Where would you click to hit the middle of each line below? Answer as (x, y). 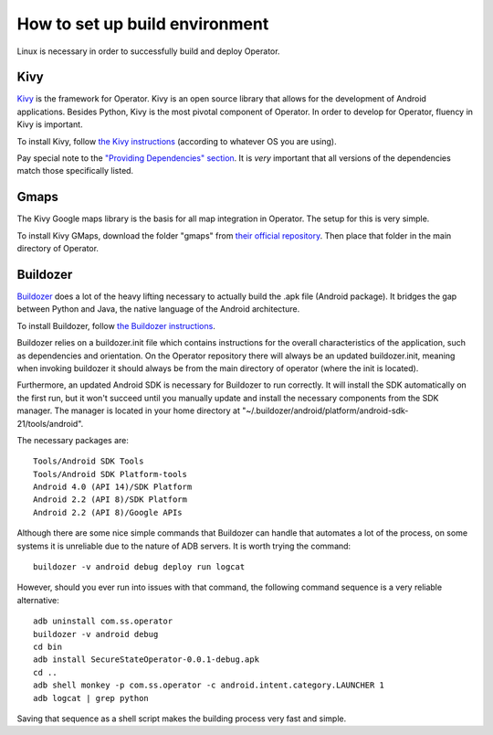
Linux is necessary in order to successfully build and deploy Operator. (148, 51)
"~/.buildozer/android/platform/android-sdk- (325, 410)
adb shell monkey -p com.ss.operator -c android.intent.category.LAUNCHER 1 (209, 685)
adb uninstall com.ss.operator (103, 621)
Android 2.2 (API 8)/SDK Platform (110, 500)
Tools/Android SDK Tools (89, 461)
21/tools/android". (50, 423)
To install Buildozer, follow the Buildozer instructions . (116, 325)
